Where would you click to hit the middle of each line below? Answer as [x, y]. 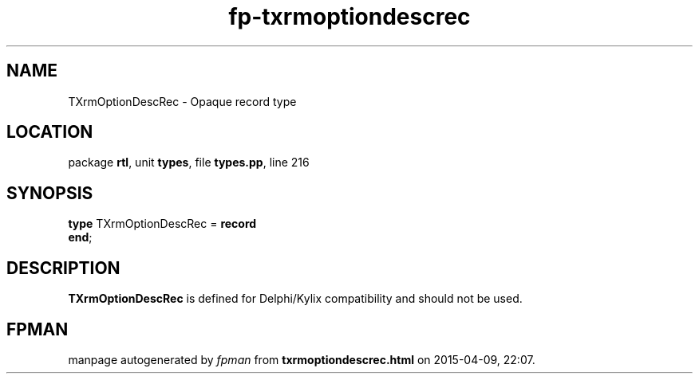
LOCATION [50, 132]
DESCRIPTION [63, 268]
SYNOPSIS [50, 193]
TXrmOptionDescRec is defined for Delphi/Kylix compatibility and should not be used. [295, 299]
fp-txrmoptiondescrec [349, 17]
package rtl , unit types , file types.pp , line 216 [189, 163]
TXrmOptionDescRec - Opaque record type [182, 101]
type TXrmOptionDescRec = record [162, 224]
